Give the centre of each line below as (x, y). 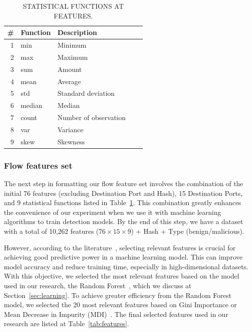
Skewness (71, 141)
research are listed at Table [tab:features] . (67, 323)
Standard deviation (86, 93)
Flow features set (38, 165)
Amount (69, 69)
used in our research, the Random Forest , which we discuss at (98, 286)
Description (77, 32)
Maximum (72, 57)
